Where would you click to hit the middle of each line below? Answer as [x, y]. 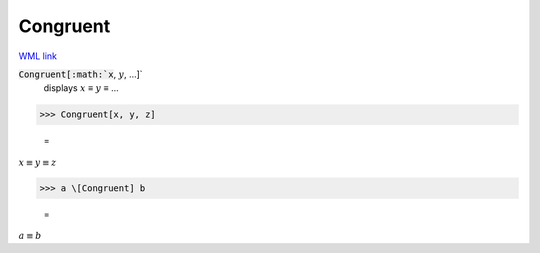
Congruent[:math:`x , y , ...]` [81, 74]
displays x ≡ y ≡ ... [81, 88]
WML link [38, 56]
